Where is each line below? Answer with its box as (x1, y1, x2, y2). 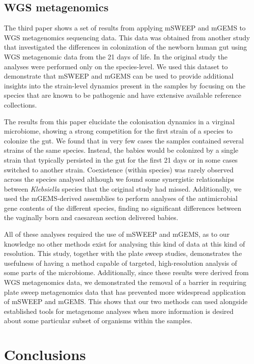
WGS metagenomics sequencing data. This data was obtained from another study (4, 32, 250, 42)
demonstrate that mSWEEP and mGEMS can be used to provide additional (4, 71, 234, 81)
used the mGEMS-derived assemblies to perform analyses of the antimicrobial (4, 193, 238, 203)
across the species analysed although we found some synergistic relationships (4, 174, 234, 184)
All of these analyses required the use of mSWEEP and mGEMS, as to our (4, 229, 230, 239)
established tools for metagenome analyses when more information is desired (4, 306, 234, 316)
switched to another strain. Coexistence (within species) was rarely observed (4, 164, 234, 174)
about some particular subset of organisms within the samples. (4, 315, 193, 326)
